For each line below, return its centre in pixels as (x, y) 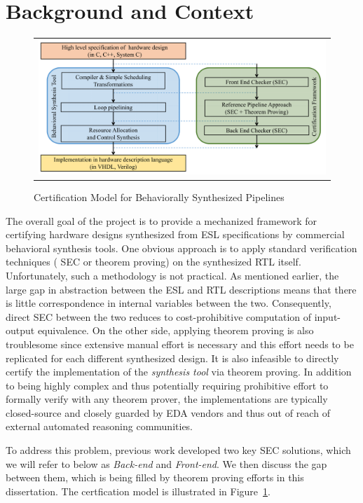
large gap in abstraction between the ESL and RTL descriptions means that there (181, 289)
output (20, 330)
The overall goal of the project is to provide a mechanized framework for (162, 220)
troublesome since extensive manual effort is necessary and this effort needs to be (180, 344)
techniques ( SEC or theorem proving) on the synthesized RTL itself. (153, 262)
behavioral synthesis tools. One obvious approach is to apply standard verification (181, 248)
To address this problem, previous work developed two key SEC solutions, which (178, 450)
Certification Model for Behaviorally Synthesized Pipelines (159, 197)
